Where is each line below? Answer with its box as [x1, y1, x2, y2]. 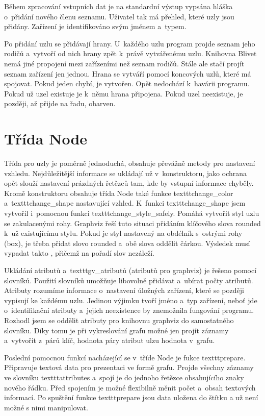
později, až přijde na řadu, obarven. [4, 98, 116, 109]
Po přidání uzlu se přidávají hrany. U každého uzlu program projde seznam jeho [4, 38, 255, 48]
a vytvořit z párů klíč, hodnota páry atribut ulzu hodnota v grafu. [4, 335, 215, 346]
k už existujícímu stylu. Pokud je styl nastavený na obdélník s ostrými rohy [4, 228, 243, 238]
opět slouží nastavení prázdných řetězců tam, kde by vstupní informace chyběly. [4, 178, 254, 188]
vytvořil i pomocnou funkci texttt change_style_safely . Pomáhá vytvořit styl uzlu [4, 208, 259, 218]
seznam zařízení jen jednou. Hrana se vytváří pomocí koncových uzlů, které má [4, 68, 251, 79]
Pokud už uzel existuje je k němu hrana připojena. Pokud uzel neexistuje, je [4, 88, 243, 99]
